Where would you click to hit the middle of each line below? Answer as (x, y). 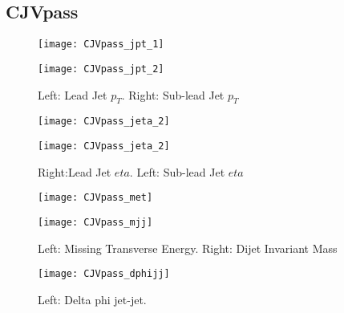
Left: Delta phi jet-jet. (92, 299)
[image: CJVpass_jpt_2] (101, 69)
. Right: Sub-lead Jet (173, 94)
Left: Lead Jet (73, 94)
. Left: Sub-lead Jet (177, 171)
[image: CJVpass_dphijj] (104, 274)
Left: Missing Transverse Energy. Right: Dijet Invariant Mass (188, 248)
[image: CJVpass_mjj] (95, 222)
